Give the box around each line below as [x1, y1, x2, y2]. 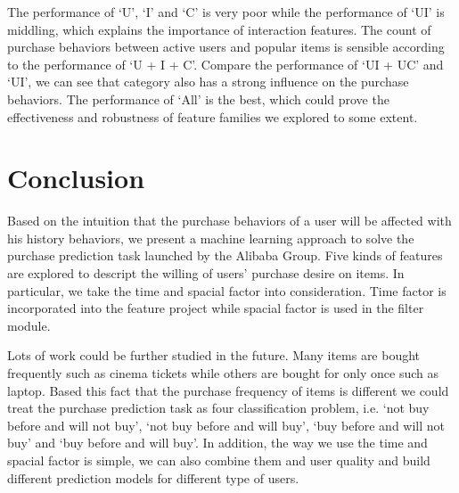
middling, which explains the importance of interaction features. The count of [7, 20, 431, 38]
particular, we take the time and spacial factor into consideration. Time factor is [7, 281, 447, 300]
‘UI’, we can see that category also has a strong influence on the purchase [7, 72, 409, 91]
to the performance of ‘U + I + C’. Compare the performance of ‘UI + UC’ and [7, 54, 444, 73]
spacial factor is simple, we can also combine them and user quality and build [7, 451, 430, 469]
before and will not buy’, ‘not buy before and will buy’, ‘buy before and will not [7, 415, 446, 434]
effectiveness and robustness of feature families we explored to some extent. [7, 107, 418, 126]
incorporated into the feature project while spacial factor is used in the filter [7, 299, 424, 317]
